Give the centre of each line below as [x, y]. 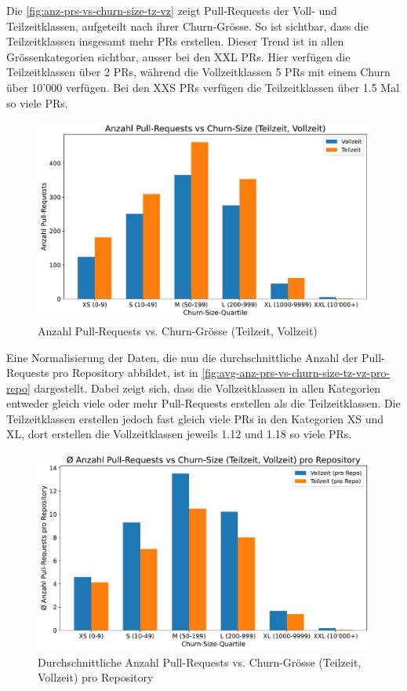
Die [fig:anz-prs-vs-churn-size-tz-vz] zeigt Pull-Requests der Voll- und [172, 10]
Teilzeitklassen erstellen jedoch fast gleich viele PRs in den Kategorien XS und [195, 418]
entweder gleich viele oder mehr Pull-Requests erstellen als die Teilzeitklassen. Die [203, 403]
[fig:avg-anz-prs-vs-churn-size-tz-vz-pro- [296, 373]
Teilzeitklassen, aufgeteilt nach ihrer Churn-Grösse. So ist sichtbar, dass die [187, 26]
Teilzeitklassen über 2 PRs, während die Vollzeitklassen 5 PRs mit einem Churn [198, 72]
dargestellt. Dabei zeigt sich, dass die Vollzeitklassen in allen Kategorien [207, 388]
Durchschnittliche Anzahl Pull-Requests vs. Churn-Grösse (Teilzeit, [200, 662]
